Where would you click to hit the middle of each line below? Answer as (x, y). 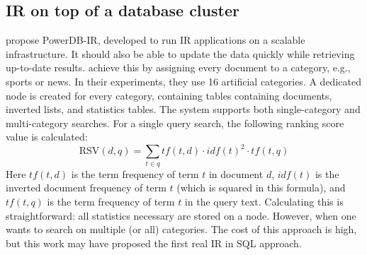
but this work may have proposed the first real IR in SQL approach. (154, 243)
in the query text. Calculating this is (264, 201)
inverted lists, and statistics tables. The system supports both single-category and (183, 109)
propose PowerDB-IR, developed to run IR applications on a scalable (156, 40)
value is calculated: (47, 137)
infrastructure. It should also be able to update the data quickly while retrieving (180, 53)
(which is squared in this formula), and (261, 188)
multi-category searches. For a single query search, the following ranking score (175, 123)
